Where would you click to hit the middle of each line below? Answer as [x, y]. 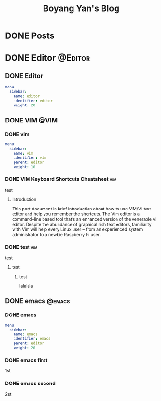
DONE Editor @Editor [48, 58]
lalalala [26, 286]
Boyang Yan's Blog [81, 9]
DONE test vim [21, 247]
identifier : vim [30, 158]
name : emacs [26, 334]
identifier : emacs [32, 339]
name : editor [27, 96]
